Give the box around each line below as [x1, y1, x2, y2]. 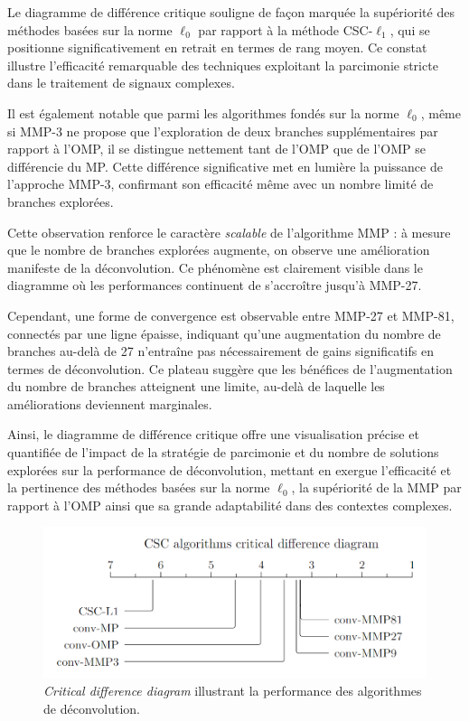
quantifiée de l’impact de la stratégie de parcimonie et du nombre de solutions [7, 443, 439, 462]
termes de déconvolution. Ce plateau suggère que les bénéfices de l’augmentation [7, 359, 453, 378]
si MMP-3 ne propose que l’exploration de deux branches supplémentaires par [7, 121, 438, 140]
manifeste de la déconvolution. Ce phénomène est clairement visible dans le [7, 257, 423, 276]
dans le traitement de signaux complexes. [7, 73, 235, 92]
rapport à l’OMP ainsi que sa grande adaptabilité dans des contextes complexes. [7, 495, 453, 514]
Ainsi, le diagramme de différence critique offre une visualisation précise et [7, 425, 419, 444]
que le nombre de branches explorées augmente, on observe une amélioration [7, 240, 430, 259]
